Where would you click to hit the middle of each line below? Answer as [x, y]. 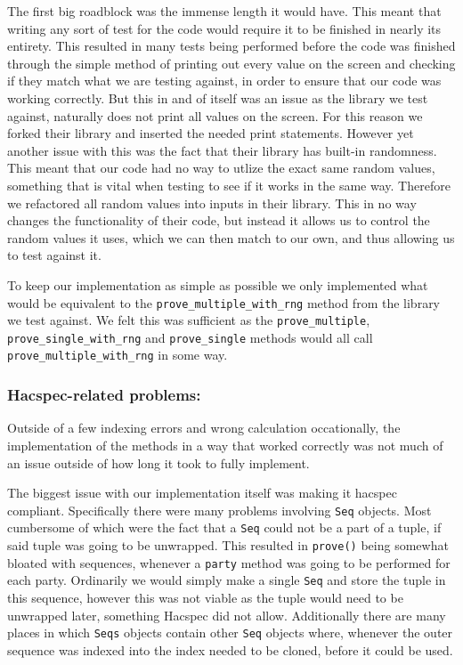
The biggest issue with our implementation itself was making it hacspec [202, 493]
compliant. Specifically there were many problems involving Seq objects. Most [219, 510]
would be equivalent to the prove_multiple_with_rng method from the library [224, 302]
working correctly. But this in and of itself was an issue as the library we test [218, 97]
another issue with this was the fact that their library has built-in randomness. [222, 150]
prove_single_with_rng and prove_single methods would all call [190, 337]
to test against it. [54, 255]
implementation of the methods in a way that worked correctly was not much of [225, 445]
